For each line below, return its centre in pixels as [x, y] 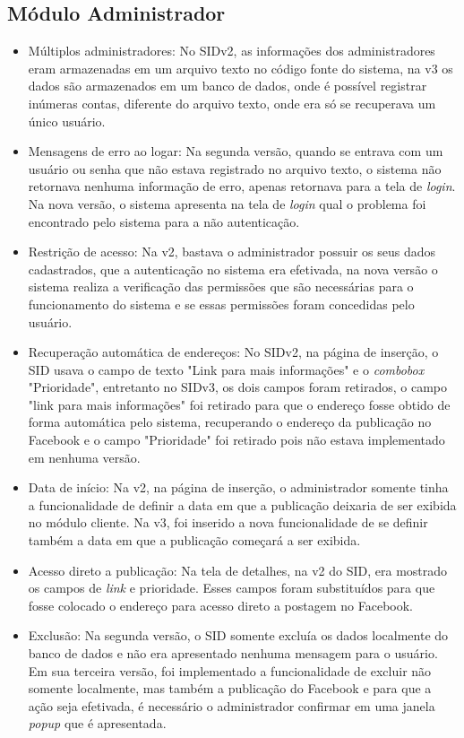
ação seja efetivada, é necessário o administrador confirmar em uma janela [232, 705]
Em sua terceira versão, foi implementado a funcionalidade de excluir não [230, 670]
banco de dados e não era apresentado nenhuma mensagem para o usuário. [233, 653]
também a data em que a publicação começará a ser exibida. [194, 540]
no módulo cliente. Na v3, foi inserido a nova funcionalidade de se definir [228, 522]
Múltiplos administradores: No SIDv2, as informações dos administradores [232, 51]
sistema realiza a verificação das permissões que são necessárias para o [221, 287]
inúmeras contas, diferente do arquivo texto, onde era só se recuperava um [232, 103]
